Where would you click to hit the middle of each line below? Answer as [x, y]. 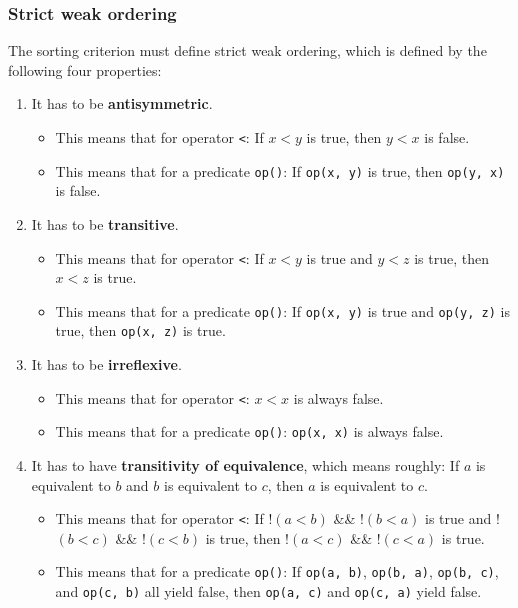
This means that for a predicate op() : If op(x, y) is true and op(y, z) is [282, 310]
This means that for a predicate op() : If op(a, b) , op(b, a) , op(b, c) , [277, 571]
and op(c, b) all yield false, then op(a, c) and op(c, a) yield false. [268, 591]
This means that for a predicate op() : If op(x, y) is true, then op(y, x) [280, 170]
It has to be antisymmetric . [122, 103]
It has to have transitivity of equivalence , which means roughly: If [245, 464]
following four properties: [85, 69]
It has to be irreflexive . [106, 364]
